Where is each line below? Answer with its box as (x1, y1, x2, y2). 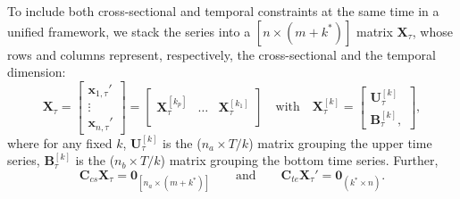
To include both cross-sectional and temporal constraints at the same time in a (7, 2, 439, 20)
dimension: (7, 62, 66, 81)
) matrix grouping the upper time (248, 133, 432, 152)
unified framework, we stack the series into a (7, 21, 251, 40)
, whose (412, 21, 453, 40)
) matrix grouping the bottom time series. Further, (160, 151, 439, 170)
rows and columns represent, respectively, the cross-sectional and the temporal (7, 45, 436, 63)
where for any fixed (7, 133, 113, 152)
